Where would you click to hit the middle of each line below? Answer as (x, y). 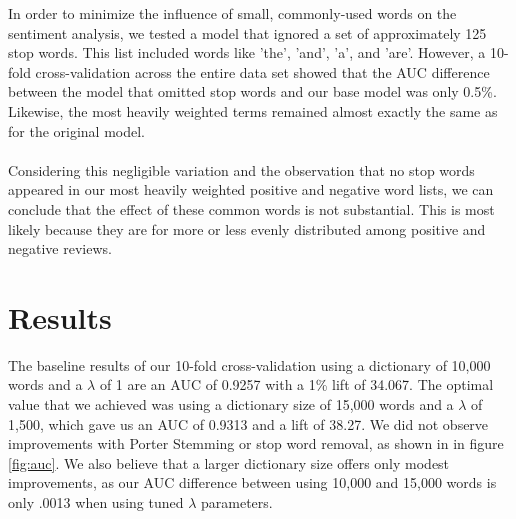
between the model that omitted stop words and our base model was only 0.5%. (252, 91)
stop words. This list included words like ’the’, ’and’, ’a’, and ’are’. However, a (247, 52)
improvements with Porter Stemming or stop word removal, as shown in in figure (256, 443)
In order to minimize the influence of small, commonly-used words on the (232, 13)
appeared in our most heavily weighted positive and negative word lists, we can (251, 189)
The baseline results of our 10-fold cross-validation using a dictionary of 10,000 (249, 364)
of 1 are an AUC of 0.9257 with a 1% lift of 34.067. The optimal (296, 384)
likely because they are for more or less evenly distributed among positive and (247, 228)
